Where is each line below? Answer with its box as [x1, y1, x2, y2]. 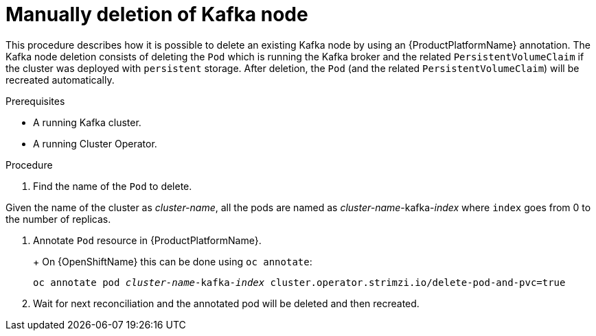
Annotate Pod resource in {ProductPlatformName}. [33, 234, 262, 246]
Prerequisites [5, 95, 65, 107]
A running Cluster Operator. [33, 137, 157, 149]
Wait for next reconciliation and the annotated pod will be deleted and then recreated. [33, 297, 420, 309]
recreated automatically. [5, 73, 115, 86]
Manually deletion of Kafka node [5, 3, 308, 26]
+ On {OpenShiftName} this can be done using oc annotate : [33, 255, 312, 267]
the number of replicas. [5, 213, 111, 225]
